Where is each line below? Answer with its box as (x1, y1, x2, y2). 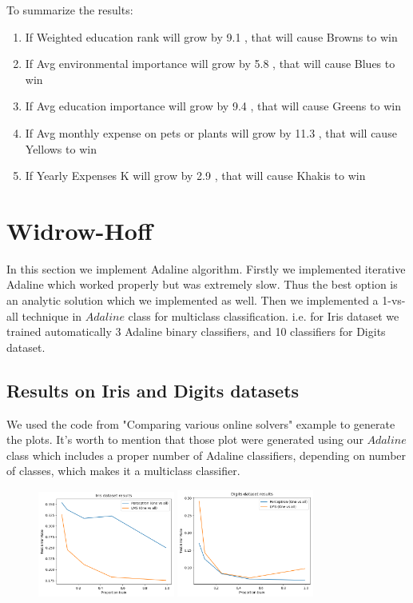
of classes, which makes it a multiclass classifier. (6, 462, 240, 479)
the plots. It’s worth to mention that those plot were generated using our (6, 431, 363, 448)
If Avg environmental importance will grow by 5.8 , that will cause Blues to (25, 55, 395, 72)
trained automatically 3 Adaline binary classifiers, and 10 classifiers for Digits (6, 323, 386, 340)
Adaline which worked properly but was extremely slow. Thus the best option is (6, 276, 398, 293)
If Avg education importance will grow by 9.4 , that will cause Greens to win (25, 98, 401, 114)
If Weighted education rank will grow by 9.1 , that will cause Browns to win (25, 28, 398, 45)
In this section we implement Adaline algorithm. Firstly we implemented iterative (6, 260, 406, 277)
